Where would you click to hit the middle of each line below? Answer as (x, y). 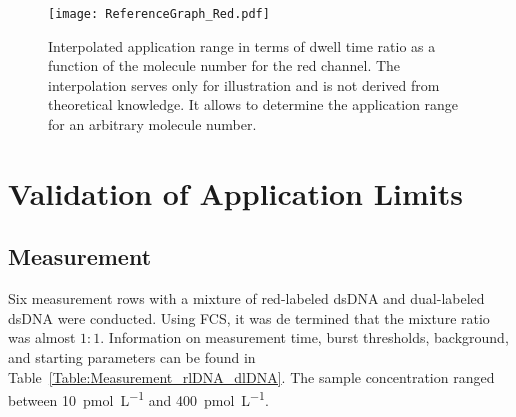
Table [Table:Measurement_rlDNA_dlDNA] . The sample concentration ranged (251, 376)
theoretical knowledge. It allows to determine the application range (253, 104)
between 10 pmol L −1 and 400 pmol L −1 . (138, 398)
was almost (42, 337)
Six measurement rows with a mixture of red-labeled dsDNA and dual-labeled (246, 298)
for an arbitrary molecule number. (152, 124)
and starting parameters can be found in (132, 356)
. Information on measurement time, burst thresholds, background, (304, 337)
